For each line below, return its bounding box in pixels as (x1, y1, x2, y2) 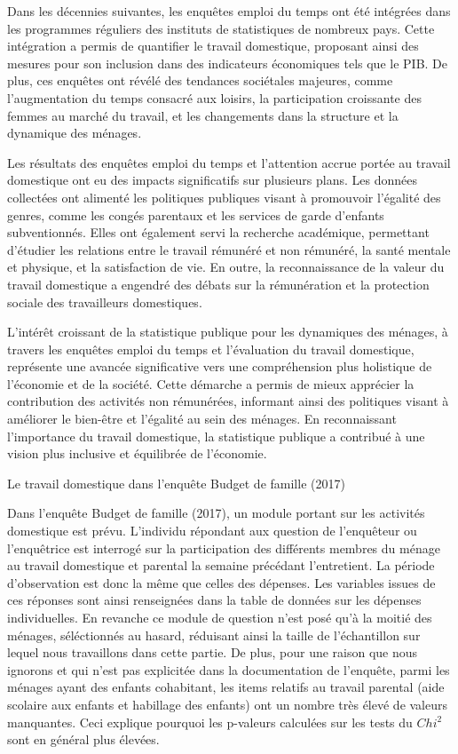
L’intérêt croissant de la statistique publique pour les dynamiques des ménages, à (7, 322, 448, 341)
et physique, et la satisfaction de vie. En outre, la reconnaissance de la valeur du (7, 258, 445, 276)
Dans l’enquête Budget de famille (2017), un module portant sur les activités (7, 504, 425, 522)
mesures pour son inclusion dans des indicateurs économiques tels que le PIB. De (7, 53, 448, 72)
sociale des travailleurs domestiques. (7, 292, 202, 311)
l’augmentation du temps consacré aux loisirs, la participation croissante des (7, 88, 422, 107)
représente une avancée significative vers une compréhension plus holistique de (7, 357, 432, 376)
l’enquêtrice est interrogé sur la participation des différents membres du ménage (7, 538, 440, 557)
